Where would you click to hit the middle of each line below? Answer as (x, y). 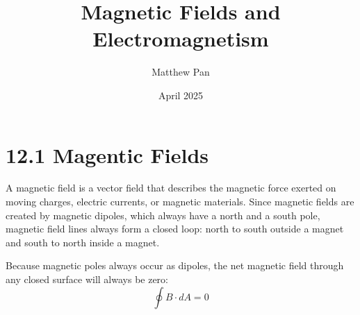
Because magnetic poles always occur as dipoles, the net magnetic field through (175, 265)
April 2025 (181, 95)
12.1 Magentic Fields (107, 154)
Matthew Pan (181, 72)
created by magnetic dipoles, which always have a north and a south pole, (163, 215)
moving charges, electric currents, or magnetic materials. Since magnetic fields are (180, 202)
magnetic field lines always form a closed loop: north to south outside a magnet (175, 229)
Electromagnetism (181, 39)
